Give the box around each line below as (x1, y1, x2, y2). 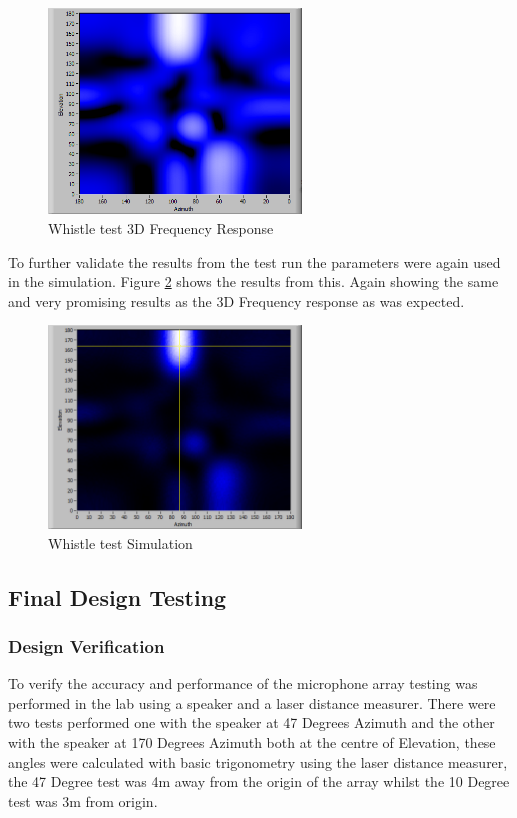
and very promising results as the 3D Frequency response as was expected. (8, 290, 465, 311)
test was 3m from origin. (8, 790, 158, 811)
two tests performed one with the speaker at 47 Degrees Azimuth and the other (8, 712, 495, 733)
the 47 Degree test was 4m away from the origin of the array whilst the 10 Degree (8, 771, 510, 792)
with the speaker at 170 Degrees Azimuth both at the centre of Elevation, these (8, 731, 496, 752)
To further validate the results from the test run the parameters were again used (8, 251, 501, 272)
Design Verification (8, 633, 165, 658)
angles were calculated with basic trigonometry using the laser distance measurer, (8, 751, 508, 772)
